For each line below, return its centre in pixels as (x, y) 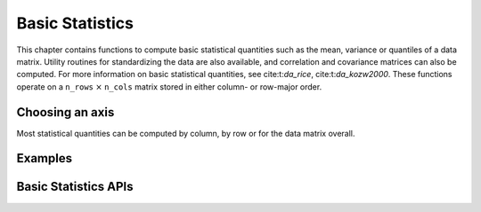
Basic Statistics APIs (75, 187)
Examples (45, 158)
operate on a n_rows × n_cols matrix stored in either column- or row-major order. (169, 86)
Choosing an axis (65, 112)
